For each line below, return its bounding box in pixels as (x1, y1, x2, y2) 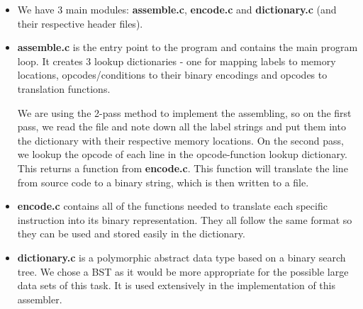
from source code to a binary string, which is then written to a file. (17, 174, 309, 189)
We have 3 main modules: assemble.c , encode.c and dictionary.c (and (17, 2, 337, 16)
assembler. (17, 291, 62, 306)
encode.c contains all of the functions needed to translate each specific (17, 198, 328, 213)
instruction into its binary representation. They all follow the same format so (17, 212, 352, 227)
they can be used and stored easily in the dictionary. (17, 226, 245, 241)
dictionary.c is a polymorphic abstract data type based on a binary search (17, 249, 346, 264)
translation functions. (17, 81, 111, 96)
